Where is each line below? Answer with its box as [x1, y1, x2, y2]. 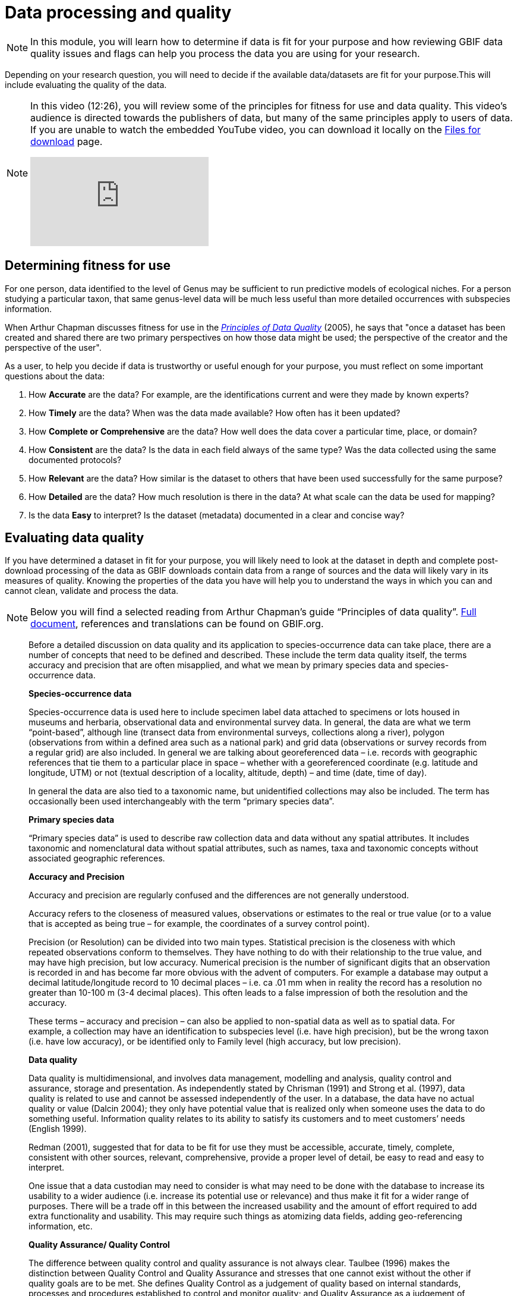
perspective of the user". [5, 342, 102, 353]
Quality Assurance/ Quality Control [29, 1240, 170, 1250]
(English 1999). [29, 1124, 87, 1134]
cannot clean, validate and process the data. [5, 586, 179, 596]
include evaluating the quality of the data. [5, 79, 167, 90]
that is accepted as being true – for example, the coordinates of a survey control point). [29, 918, 370, 929]
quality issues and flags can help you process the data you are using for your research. [30, 47, 420, 59]
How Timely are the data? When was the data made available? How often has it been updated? [29, 407, 401, 418]
